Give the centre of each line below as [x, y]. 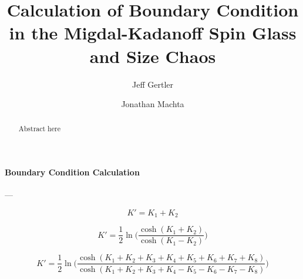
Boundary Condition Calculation [72, 172]
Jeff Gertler [153, 84]
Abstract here [39, 129]
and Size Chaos [153, 56]
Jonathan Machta [153, 104]
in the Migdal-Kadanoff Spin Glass [153, 33]
